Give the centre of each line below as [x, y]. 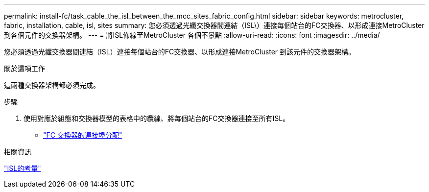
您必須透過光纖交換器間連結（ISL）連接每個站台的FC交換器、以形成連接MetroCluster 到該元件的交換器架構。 [180, 52]
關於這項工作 [24, 68]
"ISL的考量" [23, 168]
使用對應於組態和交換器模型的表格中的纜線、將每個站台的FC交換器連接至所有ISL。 [157, 118]
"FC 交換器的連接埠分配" [83, 135]
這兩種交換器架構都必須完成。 [52, 85]
